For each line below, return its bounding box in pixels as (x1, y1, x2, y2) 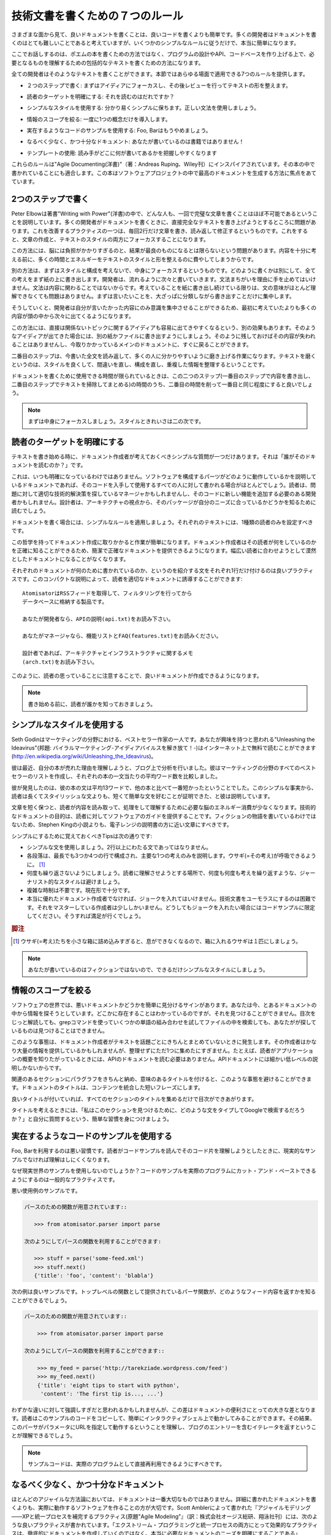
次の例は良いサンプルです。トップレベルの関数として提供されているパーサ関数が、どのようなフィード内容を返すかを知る (11, 1288, 316, 1296)
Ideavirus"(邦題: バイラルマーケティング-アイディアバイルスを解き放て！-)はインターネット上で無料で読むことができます (11, 744, 316, 752)
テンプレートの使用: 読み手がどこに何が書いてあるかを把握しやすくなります (26, 149, 218, 157)
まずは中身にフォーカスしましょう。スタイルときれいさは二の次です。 (28, 418, 205, 425)
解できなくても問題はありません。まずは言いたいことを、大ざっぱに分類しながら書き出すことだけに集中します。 (11, 292, 295, 300)
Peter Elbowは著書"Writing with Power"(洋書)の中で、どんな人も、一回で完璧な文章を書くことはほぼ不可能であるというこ (11, 209, 318, 217)
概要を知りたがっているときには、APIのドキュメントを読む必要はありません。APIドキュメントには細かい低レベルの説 (21, 1055, 318, 1063)
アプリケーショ (276, 1047, 314, 1054)
